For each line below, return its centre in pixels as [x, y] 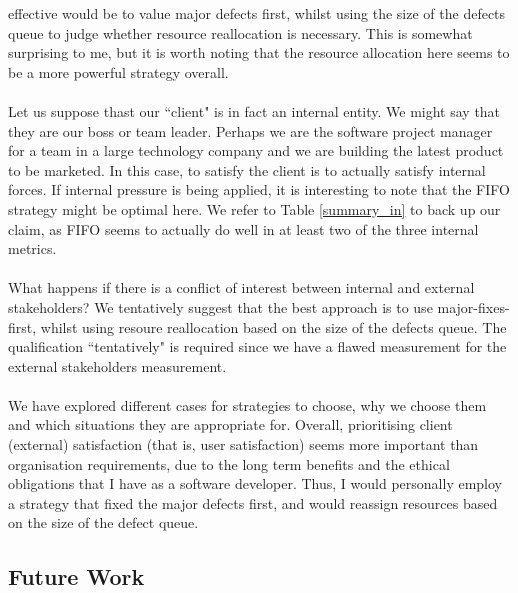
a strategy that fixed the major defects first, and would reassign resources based [253, 502]
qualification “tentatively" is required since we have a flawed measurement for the [257, 346]
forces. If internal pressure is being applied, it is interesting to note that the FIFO [259, 189]
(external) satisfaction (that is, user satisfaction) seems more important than [243, 444]
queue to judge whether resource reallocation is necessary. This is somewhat [240, 32]
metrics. [32, 248]
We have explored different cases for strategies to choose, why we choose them [247, 404]
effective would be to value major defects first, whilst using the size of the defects [257, 13]
